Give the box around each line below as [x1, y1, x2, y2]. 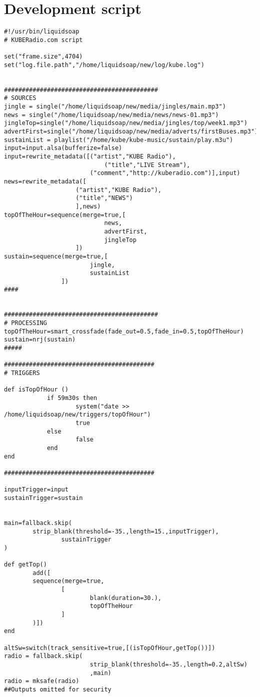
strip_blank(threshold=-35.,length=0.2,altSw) [89, 661, 247, 668]
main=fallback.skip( [4, 519, 72, 526]
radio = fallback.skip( [4, 652, 83, 660]
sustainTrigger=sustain [4, 494, 83, 501]
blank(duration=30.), [89, 594, 161, 601]
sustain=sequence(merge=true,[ [4, 252, 108, 260]
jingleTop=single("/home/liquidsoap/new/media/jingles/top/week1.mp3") [4, 119, 247, 127]
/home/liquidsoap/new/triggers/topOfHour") [4, 411, 151, 418]
